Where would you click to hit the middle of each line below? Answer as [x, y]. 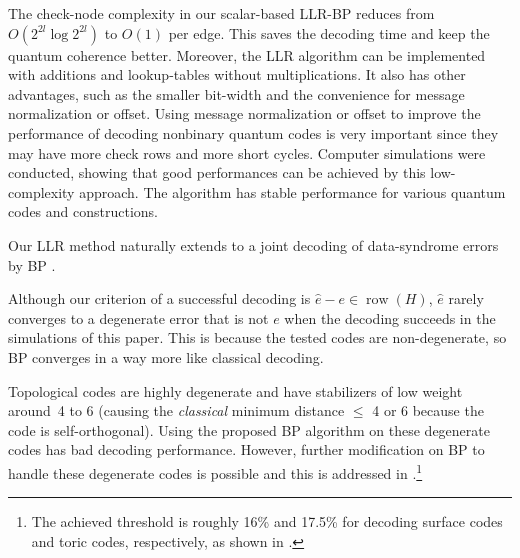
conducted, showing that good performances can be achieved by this [217, 172]
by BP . [32, 264]
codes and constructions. [83, 211]
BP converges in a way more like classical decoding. [166, 356]
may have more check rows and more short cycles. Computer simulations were [247, 152]
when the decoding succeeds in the [390, 317]
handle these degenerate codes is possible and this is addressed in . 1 [215, 471]
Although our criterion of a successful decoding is [159, 298]
